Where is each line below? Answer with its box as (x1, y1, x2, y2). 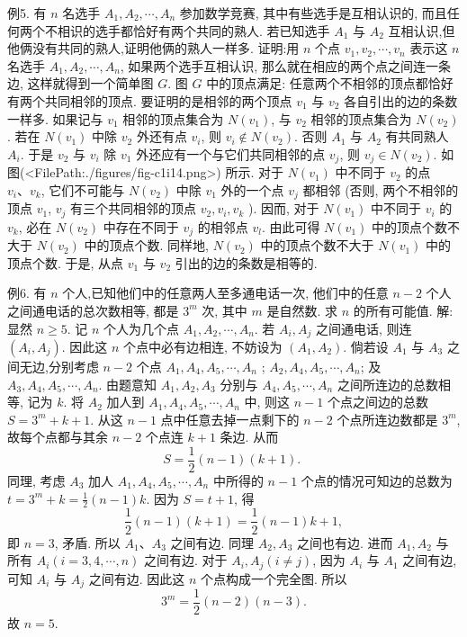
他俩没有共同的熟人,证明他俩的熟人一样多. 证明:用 (7, 39, 300, 58)
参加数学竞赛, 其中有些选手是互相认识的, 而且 (179, 4, 447, 22)
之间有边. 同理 (170, 533, 255, 552)
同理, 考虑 (7, 471, 66, 490)
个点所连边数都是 (337, 409, 438, 428)
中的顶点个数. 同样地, (84, 236, 209, 255)
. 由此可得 (261, 217, 320, 236)
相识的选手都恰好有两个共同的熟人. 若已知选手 (57, 21, 330, 40)
